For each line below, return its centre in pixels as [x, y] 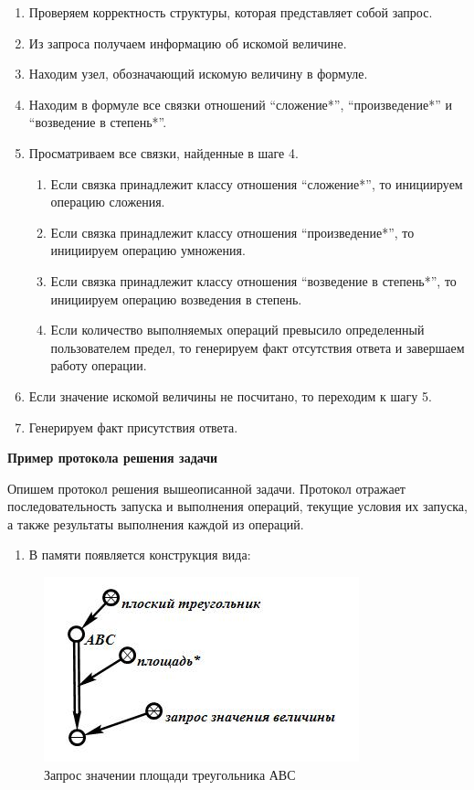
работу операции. [99, 365]
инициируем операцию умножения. [148, 250]
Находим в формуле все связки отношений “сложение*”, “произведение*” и [240, 104]
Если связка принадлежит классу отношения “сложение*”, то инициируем [257, 183]
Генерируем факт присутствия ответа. [133, 427]
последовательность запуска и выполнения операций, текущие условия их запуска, [237, 506]
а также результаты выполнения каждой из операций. [156, 523]
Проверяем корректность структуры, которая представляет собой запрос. [231, 12]
